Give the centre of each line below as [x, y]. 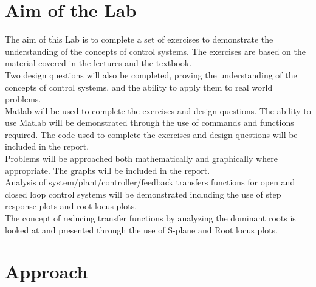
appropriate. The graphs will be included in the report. [108, 170]
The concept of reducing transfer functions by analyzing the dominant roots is [150, 218]
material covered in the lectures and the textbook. [98, 63]
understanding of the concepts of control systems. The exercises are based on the [155, 51]
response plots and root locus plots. [71, 206]
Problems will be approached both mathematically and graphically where [141, 158]
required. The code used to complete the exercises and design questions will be [151, 134]
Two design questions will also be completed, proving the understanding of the [151, 74]
